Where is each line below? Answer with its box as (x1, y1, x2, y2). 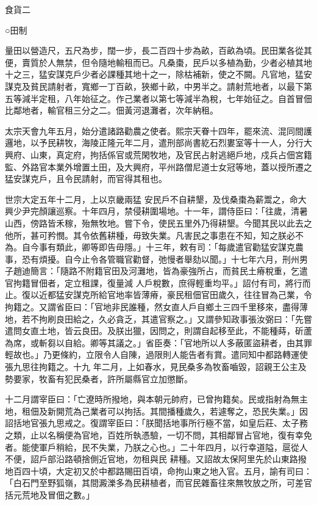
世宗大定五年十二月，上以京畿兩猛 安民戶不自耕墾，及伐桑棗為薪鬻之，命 (5, 192, 298, 205)
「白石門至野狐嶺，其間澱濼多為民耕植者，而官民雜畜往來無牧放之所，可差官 (5, 476, 312, 489)
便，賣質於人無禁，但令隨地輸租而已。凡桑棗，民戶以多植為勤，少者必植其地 (5, 56, 312, 68)
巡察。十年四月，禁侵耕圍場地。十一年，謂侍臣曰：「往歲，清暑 (55, 205, 308, 217)
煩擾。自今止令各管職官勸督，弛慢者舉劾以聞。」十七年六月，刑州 (38, 252, 299, 265)
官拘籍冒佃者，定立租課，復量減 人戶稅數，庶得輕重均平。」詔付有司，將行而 (5, 276, 311, 289)
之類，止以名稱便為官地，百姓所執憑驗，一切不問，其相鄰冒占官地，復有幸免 (5, 429, 312, 441)
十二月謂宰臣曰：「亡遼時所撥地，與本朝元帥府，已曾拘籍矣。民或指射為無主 (5, 393, 308, 405)
